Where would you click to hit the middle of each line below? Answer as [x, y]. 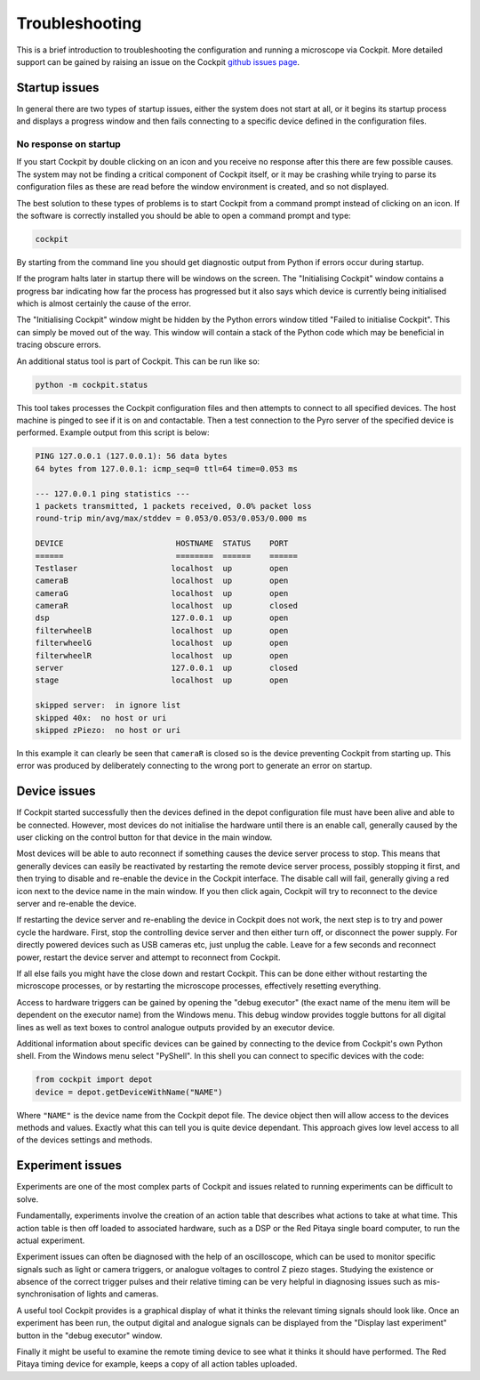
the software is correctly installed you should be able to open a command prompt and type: [184, 215]
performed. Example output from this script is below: [113, 432]
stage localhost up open [162, 680]
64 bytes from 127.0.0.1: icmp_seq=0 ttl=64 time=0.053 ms [166, 468]
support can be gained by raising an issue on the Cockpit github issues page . [158, 61]
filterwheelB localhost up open [162, 630]
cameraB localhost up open [162, 581]
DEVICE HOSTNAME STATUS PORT [162, 544]
